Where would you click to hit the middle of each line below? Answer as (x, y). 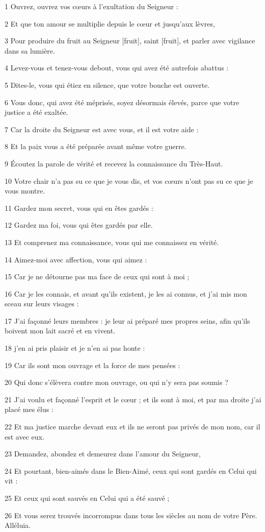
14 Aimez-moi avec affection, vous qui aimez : (76, 259)
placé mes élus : (29, 409)
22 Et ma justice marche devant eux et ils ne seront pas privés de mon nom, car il (132, 427)
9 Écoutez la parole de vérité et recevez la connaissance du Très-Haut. (114, 163)
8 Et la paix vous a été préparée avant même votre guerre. (96, 146)
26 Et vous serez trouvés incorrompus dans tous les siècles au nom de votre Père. (131, 515)
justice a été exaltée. (36, 112)
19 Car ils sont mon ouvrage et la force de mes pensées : (92, 365)
